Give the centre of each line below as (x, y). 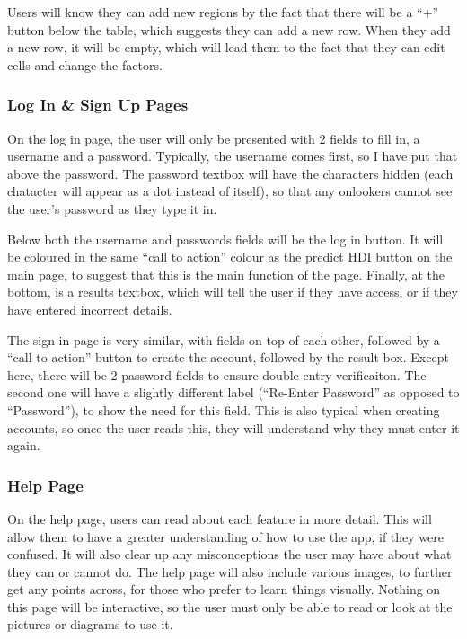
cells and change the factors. (85, 64)
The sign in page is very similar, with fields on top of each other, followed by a (224, 339)
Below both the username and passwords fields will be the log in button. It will (225, 239)
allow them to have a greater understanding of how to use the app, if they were (226, 536)
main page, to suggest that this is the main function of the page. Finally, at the (226, 274)
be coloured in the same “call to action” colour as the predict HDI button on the (230, 257)
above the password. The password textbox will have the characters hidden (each (230, 173)
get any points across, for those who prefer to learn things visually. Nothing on (224, 589)
